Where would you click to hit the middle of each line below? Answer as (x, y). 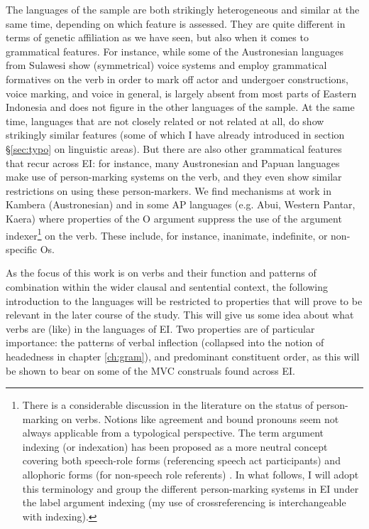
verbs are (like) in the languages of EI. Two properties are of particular (160, 328)
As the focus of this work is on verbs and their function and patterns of (161, 273)
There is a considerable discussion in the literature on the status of (168, 405)
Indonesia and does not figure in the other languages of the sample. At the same (180, 107)
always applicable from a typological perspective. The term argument (173, 433)
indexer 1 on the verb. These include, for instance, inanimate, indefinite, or (167, 234)
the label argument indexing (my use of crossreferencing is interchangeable (184, 502)
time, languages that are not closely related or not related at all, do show (165, 121)
